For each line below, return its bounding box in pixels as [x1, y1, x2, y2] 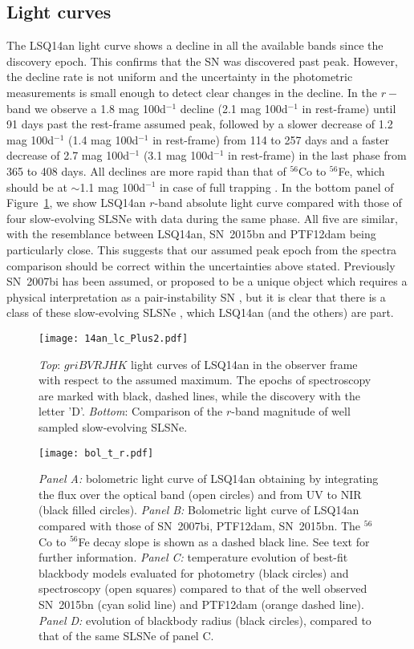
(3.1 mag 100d [143, 147, 214, 164]
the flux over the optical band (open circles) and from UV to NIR [39, 485, 362, 502]
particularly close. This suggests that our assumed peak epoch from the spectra [6, 241, 397, 258]
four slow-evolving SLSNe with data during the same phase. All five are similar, [6, 209, 398, 226]
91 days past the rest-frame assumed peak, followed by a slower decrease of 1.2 [6, 116, 393, 132]
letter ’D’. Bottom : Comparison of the [39, 403, 223, 420]
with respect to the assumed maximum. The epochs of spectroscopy [39, 371, 371, 388]
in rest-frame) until [302, 99, 396, 116]
